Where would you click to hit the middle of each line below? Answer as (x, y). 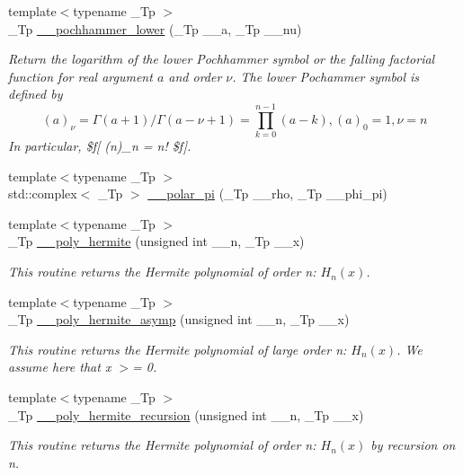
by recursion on (413, 445)
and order (195, 76)
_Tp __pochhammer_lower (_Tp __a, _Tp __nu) (155, 28)
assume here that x (60, 367)
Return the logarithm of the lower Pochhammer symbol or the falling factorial (222, 59)
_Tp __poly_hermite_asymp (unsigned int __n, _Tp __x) (179, 319)
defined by (36, 94)
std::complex (43, 194)
